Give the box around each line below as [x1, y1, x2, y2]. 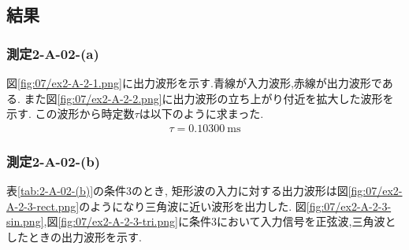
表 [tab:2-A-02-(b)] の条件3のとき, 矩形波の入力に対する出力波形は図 [6, 182, 348, 199]
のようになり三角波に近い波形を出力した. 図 [79, 197, 307, 214]
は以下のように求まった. [139, 105, 264, 122]
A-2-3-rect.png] [6, 197, 80, 214]
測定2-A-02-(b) [6, 151, 101, 171]
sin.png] [6, 213, 44, 230]
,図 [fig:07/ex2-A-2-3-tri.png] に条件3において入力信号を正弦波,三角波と [43, 213, 396, 230]
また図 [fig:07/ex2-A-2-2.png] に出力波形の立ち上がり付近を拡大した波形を [24, 90, 394, 106]
